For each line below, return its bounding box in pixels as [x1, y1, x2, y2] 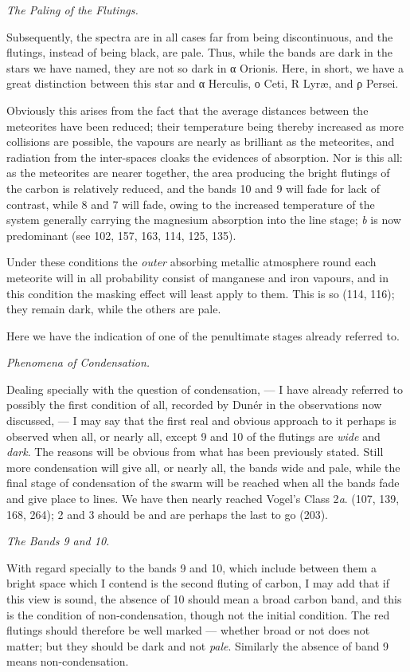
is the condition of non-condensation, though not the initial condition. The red [6, 606, 390, 623]
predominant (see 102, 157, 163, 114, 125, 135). [6, 226, 236, 243]
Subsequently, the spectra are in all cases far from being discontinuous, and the [6, 28, 393, 45]
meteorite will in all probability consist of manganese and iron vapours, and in [6, 269, 389, 285]
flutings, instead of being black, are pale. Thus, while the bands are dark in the [6, 44, 393, 61]
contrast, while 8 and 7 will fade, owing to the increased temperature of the [6, 195, 375, 212]
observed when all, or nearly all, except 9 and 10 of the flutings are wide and [6, 427, 381, 444]
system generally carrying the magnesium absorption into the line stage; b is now [6, 211, 401, 228]
